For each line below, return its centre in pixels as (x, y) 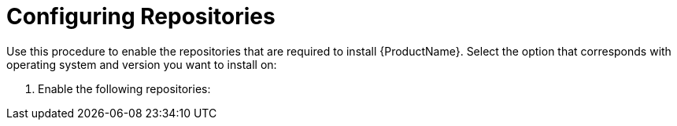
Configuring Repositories (141, 16)
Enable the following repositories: (124, 88)
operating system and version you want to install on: (142, 64)
